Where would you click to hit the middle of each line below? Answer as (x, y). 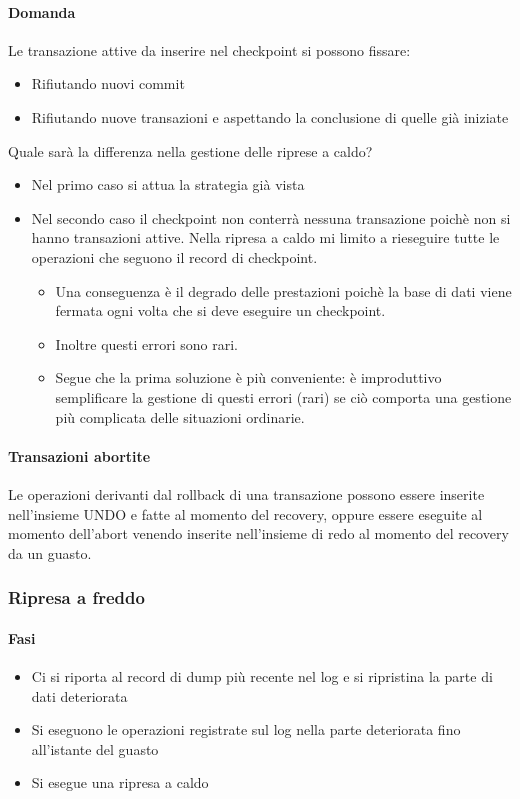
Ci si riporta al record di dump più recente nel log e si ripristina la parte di (262, 675)
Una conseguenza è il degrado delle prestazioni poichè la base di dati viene (283, 290)
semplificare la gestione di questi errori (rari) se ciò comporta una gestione (283, 396)
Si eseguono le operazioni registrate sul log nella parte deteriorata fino (246, 729)
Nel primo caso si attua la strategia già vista (168, 184)
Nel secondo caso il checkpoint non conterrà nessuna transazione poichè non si (271, 217)
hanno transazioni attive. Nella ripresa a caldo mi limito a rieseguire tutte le (265, 237)
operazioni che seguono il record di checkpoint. (174, 256)
